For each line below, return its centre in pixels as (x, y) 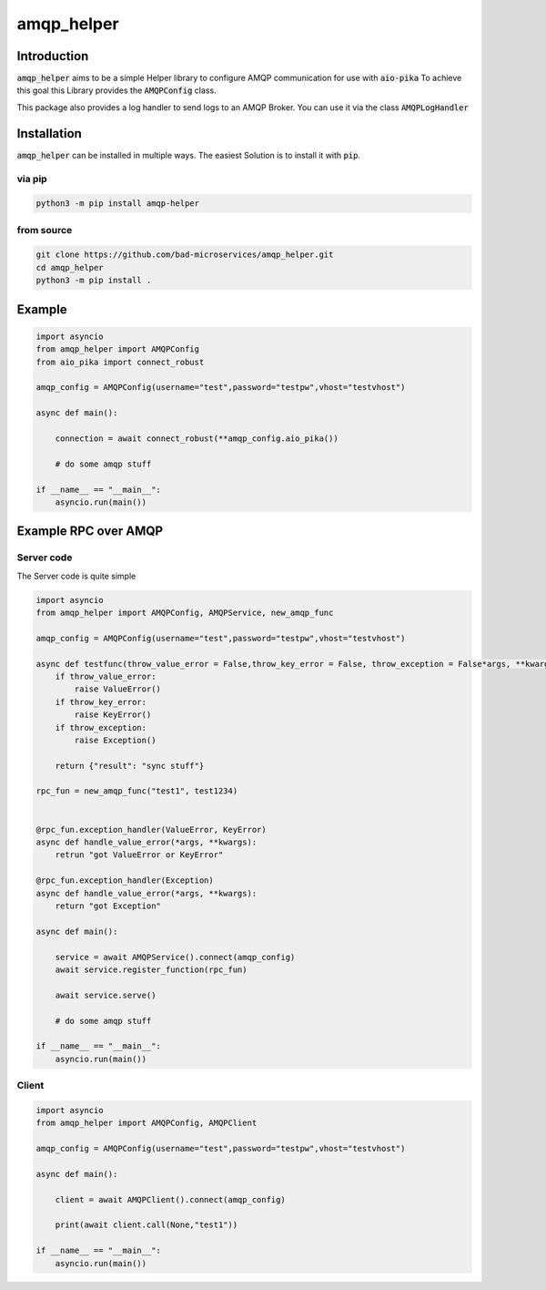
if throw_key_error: (101, 702)
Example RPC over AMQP (90, 532)
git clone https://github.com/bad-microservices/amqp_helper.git (185, 255)
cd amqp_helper (70, 267)
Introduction (53, 56)
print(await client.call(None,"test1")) (147, 1225)
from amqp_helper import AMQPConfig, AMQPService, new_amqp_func (185, 613)
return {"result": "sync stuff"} (130, 766)
